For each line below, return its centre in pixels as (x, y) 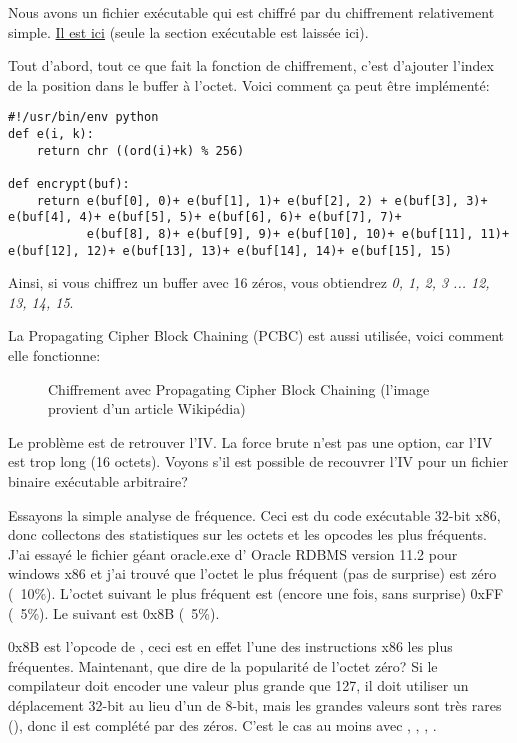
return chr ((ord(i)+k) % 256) (140, 150)
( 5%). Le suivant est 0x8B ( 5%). (114, 612)
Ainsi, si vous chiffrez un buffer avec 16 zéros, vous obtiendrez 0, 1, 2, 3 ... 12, (249, 282)
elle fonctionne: (54, 355)
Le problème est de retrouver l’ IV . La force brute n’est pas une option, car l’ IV (250, 441)
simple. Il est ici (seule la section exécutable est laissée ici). (188, 31)
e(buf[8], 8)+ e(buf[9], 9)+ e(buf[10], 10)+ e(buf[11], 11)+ (298, 233)
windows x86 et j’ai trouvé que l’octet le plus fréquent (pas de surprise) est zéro (252, 573)
